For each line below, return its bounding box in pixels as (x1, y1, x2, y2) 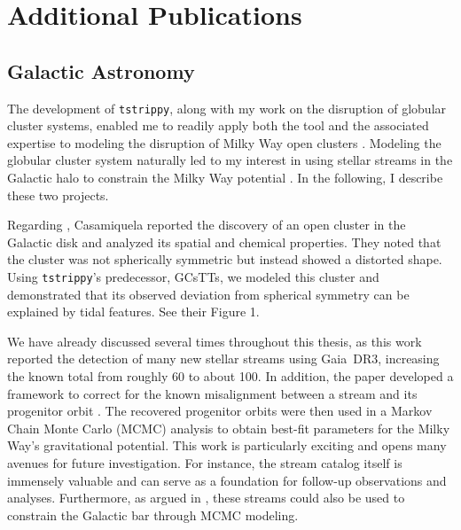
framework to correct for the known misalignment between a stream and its (7, 384, 418, 402)
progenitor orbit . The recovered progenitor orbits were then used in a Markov (7, 401, 433, 420)
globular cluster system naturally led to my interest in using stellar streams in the (7, 151, 453, 169)
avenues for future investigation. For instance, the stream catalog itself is (7, 453, 402, 472)
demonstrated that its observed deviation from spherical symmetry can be (7, 284, 410, 303)
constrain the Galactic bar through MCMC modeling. (7, 505, 299, 524)
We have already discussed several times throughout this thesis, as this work (7, 331, 422, 350)
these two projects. (7, 185, 109, 204)
